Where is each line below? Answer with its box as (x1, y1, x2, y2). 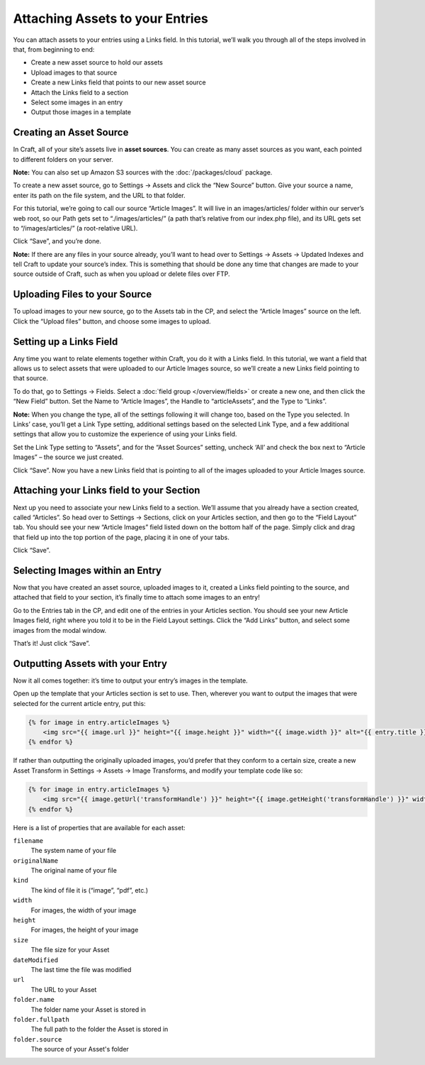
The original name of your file (30, 866, 117, 875)
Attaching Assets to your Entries (13, 11, 208, 26)
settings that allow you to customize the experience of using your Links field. (13, 430, 237, 438)
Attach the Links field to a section (30, 88, 129, 96)
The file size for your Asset (30, 946, 110, 954)
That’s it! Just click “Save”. (13, 639, 91, 647)
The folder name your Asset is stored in (30, 1005, 147, 1014)
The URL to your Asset (30, 985, 97, 993)
